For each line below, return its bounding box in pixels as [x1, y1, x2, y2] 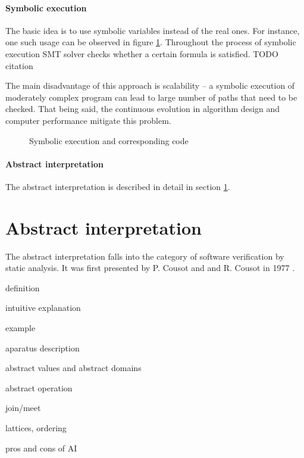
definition [5, 281, 40, 294]
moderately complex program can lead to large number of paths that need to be [5, 91, 297, 103]
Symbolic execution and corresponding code [29, 134, 189, 147]
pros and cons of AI [5, 441, 77, 454]
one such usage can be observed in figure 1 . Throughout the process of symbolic [5, 36, 296, 48]
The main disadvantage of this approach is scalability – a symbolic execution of [5, 79, 295, 92]
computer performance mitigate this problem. [5, 114, 171, 126]
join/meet [5, 401, 41, 414]
